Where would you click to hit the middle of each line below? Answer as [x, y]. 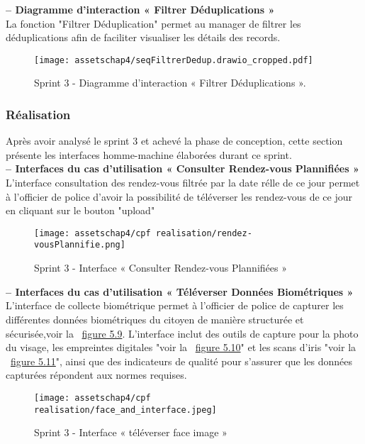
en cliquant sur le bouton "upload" [80, 210]
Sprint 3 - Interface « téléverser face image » [131, 432]
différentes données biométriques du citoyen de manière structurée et [155, 319]
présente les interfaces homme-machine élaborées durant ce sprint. [149, 154]
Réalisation [38, 114]
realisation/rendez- [204, 233]
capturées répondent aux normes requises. [96, 375]
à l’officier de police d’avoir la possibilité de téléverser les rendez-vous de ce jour [179, 196]
